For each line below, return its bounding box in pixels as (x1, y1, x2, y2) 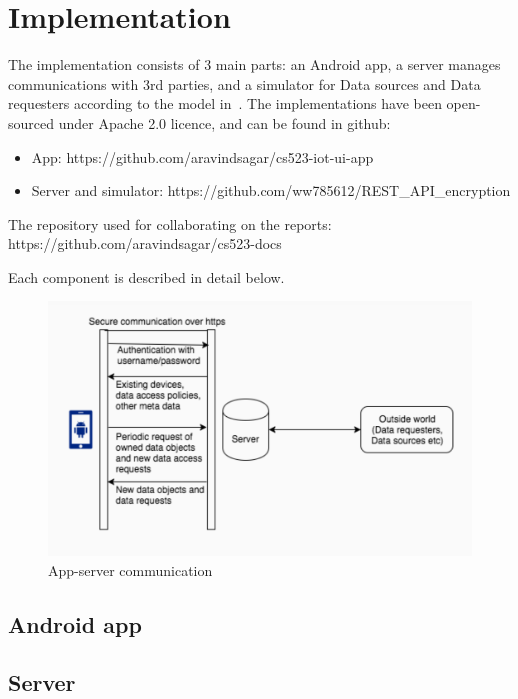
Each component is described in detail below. (8, 266, 285, 287)
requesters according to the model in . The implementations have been (8, 93, 442, 114)
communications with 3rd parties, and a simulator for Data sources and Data (8, 73, 481, 94)
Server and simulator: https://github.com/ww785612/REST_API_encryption (31, 180, 511, 201)
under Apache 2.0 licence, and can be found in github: (58, 112, 391, 133)
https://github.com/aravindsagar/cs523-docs (8, 233, 282, 254)
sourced (8, 112, 55, 133)
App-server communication (48, 559, 213, 580)
